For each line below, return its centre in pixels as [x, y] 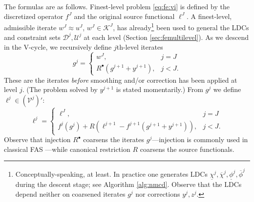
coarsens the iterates [114, 139]
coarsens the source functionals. [187, 149]
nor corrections [158, 193]
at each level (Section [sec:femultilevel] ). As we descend [166, 37]
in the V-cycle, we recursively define [58, 46]
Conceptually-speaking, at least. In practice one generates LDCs [111, 174]
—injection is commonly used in [200, 139]
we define [227, 89]
